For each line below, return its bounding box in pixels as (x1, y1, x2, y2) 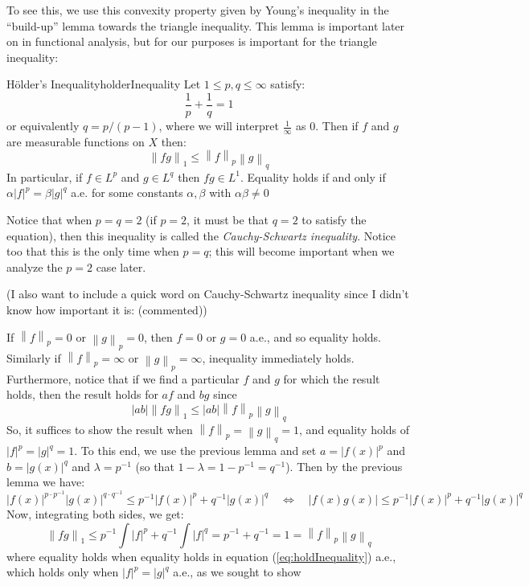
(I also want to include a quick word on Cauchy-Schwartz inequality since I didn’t (6, 285, 409, 302)
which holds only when (6, 563, 119, 580)
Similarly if (6, 349, 61, 366)
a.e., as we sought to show (173, 563, 301, 580)
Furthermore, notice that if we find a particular (6, 370, 240, 387)
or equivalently (6, 117, 80, 134)
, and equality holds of (299, 421, 410, 438)
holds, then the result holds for (6, 386, 158, 403)
